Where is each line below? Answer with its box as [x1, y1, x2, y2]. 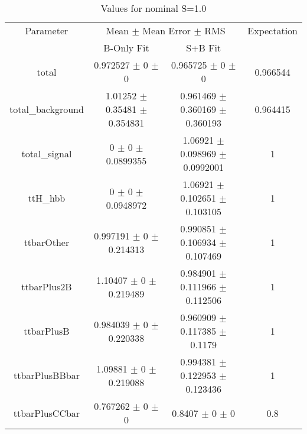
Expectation [247, 24, 298, 37]
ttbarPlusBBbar [13, 368, 80, 382]
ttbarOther [24, 235, 70, 249]
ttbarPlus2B [21, 280, 72, 293]
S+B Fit [186, 41, 221, 54]
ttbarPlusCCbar [13, 406, 80, 420]
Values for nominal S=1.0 [100, 1, 207, 15]
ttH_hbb [28, 191, 66, 205]
